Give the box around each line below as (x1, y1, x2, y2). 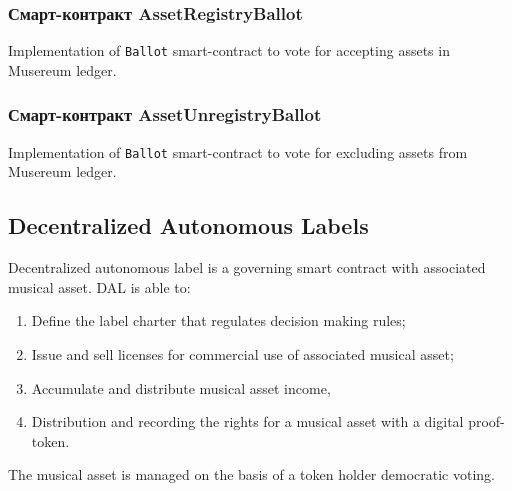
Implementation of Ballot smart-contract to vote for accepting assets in (8, 40, 450, 61)
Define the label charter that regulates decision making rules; (31, 310, 406, 331)
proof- (468, 411, 505, 432)
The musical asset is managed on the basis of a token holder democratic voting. (8, 464, 495, 485)
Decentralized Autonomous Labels (8, 210, 369, 241)
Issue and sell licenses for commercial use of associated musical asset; (31, 343, 454, 364)
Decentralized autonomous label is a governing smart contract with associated (8, 257, 486, 278)
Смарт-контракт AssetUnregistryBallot (8, 102, 322, 127)
